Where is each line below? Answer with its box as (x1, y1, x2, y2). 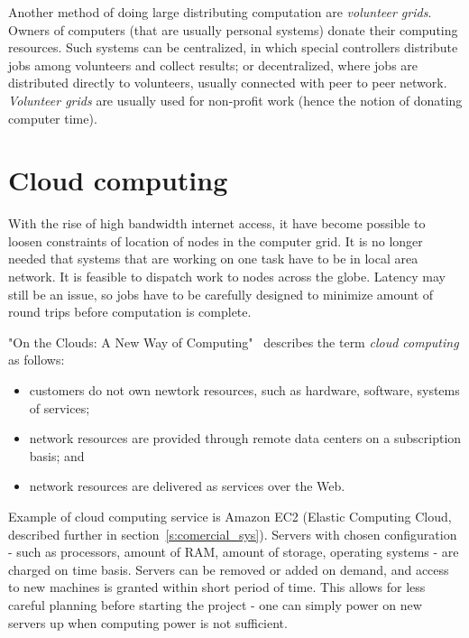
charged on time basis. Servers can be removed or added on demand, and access (8, 559, 449, 578)
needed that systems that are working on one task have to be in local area (8, 249, 418, 268)
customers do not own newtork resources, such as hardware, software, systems (29, 381, 460, 400)
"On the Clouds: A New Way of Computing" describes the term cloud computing (8, 332, 459, 351)
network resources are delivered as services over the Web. (29, 476, 345, 495)
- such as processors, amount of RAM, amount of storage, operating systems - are (8, 542, 459, 561)
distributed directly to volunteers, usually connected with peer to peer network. (8, 73, 447, 92)
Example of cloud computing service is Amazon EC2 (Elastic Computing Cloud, (8, 507, 452, 525)
